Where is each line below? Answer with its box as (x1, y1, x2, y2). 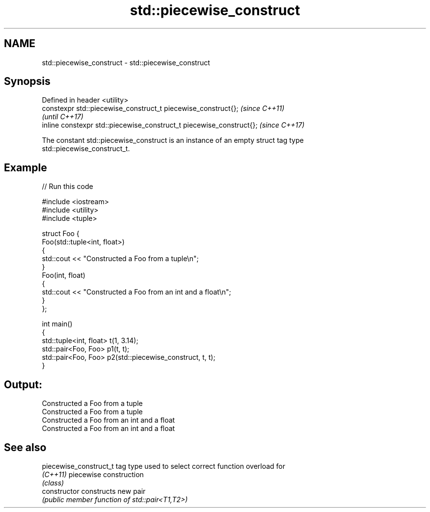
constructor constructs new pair (42, 486, 146, 495)
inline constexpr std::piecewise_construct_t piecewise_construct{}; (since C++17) (42, 121, 305, 130)
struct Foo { (42, 229, 80, 238)
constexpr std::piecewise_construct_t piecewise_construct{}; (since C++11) (42, 104, 285, 113)
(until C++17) (42, 112, 83, 121)
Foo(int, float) (42, 271, 85, 280)
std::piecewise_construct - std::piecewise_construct (42, 58, 210, 67)
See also (4, 441, 47, 454)
